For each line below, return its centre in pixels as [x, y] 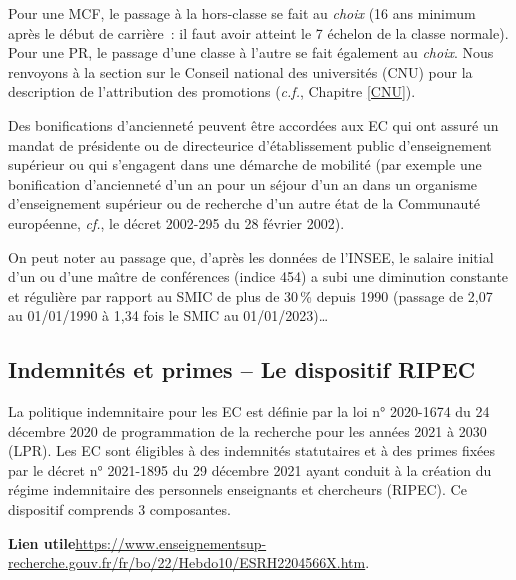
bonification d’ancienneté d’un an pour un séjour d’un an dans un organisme [243, 183]
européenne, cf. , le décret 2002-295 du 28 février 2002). [176, 222]
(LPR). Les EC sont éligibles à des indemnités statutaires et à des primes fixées [252, 450]
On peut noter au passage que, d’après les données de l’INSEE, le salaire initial [251, 256]
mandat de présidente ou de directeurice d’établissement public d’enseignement [250, 144]
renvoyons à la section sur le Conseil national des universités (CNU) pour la [240, 71]
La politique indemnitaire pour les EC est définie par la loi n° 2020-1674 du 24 [249, 411]
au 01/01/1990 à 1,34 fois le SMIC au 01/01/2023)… [168, 315]
